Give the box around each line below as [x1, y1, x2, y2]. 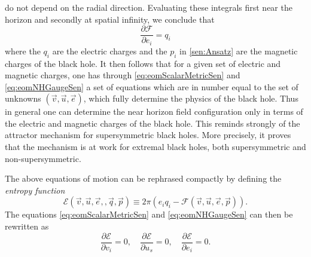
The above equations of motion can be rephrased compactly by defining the [5, 172, 282, 185]
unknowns [5, 92, 41, 105]
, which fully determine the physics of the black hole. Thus [83, 92, 298, 105]
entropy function [5, 183, 65, 196]
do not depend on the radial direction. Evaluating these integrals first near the [5, 1, 292, 13]
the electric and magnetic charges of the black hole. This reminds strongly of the [5, 117, 300, 129]
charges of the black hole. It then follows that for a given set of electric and [5, 57, 281, 69]
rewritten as [5, 220, 49, 232]
